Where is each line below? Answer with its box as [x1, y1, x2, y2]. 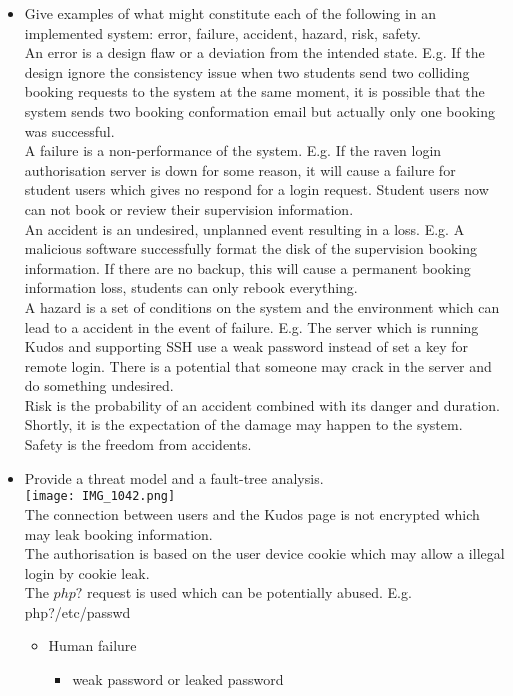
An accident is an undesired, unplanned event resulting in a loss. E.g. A [24, 218, 465, 239]
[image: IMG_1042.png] [24, 489, 176, 504]
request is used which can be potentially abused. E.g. [87, 582, 412, 603]
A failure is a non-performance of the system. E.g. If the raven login [24, 140, 442, 161]
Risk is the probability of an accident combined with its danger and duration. [24, 394, 500, 415]
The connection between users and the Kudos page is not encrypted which [24, 503, 480, 524]
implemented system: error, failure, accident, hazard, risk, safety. [24, 22, 421, 43]
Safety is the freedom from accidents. [24, 434, 252, 455]
